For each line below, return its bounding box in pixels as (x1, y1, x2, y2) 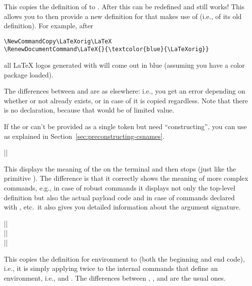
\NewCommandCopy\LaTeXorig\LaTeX (4, 38, 112, 45)
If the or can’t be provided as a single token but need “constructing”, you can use (4, 121, 247, 132)
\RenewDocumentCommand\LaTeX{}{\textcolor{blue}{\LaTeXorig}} (4, 46, 209, 53)
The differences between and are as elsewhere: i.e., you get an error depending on (4, 86, 246, 96)
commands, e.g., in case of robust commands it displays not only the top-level (4, 183, 235, 193)
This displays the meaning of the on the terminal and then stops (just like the (4, 163, 236, 173)
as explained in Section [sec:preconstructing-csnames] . (4, 131, 165, 141)
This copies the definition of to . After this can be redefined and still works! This (4, 1, 245, 11)
